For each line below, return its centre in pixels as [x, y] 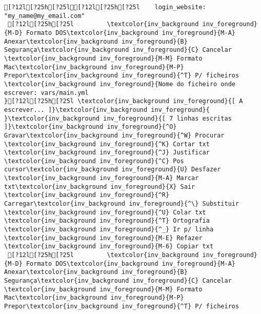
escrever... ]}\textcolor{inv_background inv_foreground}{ [107, 110]
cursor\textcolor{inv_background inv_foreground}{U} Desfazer [113, 170]
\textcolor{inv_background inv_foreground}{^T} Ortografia [107, 221]
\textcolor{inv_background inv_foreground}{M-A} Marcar [102, 178]
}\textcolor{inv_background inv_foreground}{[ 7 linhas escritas [118, 118]
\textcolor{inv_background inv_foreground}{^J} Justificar [107, 153]
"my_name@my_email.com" [45, 16]
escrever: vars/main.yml [46, 93]
